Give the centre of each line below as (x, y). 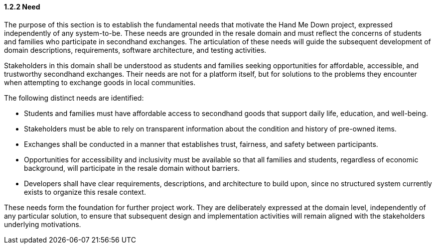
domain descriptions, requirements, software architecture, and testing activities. (135, 50)
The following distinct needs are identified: (74, 98)
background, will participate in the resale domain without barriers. (132, 168)
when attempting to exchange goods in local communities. (100, 82)
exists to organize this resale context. (85, 192)
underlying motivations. (43, 224)
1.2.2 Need (22, 7)
